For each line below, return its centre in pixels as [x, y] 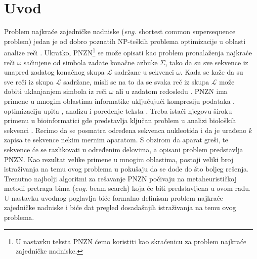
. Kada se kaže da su [212, 72]
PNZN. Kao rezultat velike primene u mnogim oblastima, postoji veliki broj [119, 159]
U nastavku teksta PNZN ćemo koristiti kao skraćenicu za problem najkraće [131, 241]
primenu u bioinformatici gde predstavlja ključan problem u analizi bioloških [120, 120]
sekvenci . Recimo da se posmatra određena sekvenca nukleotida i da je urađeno [125, 130]
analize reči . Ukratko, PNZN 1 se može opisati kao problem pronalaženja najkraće [128, 52]
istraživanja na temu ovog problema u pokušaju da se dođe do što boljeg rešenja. [127, 169]
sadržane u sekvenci [144, 72]
